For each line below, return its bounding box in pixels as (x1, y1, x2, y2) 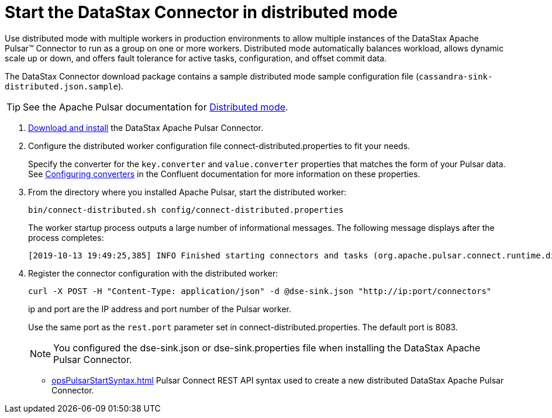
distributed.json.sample (5, 81, 118, 91)
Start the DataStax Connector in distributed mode (5, 2, 398, 22)
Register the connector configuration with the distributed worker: (28, 268, 278, 278)
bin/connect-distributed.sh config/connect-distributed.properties (28, 205, 344, 215)
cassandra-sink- (418, 71, 493, 81)
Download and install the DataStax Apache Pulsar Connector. (28, 122, 263, 133)
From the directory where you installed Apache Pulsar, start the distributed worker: (28, 186, 347, 197)
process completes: (28, 232, 104, 243)
